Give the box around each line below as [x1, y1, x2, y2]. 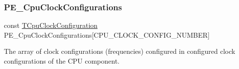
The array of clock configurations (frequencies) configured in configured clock [4, 46, 236, 56]
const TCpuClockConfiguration [4, 20, 98, 30]
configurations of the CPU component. [4, 56, 119, 66]
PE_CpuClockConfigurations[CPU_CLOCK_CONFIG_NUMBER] [4, 29, 210, 40]
